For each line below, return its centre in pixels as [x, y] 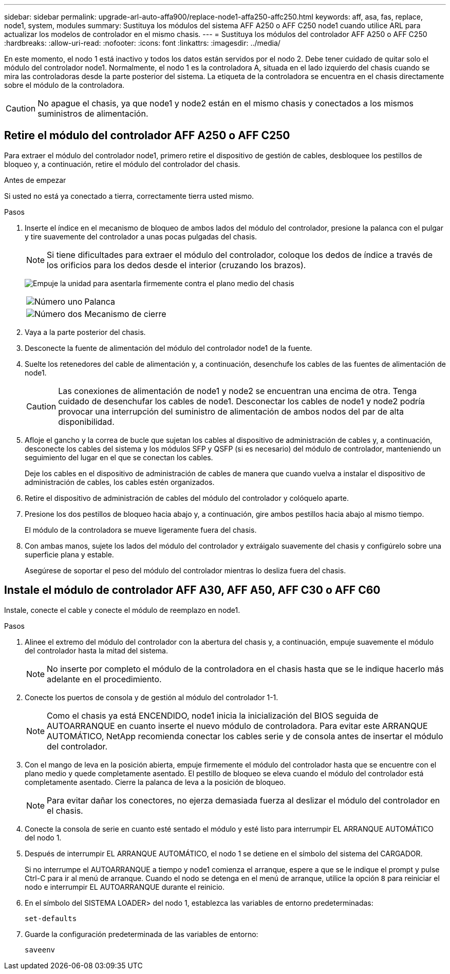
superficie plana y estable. [69, 554]
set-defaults [51, 918]
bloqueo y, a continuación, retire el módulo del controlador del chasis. [122, 164]
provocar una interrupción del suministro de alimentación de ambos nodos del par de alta [231, 411]
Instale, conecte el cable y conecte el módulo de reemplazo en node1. [122, 610]
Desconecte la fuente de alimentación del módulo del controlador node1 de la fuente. [168, 348]
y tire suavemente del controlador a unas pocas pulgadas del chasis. [141, 236]
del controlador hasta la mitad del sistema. [97, 650]
